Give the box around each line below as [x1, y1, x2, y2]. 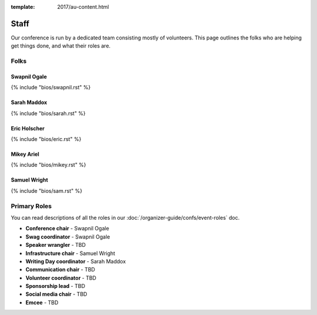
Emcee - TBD [25, 299, 59, 306]
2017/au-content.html [57, 4, 109, 10]
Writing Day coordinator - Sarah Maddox [25, 257, 126, 264]
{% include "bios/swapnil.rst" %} [11, 84, 91, 91]
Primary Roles [11, 202, 52, 210]
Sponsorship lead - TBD [25, 283, 85, 290]
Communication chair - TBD [25, 266, 95, 273]
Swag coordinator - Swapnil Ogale [25, 233, 110, 240]
